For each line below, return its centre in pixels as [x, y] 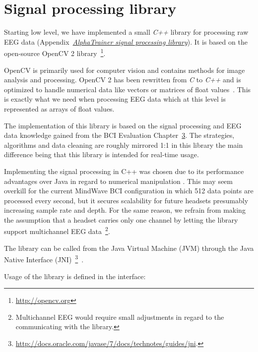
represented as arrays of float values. [59, 108]
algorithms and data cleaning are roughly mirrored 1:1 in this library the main [124, 145]
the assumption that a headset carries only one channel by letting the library [121, 219]
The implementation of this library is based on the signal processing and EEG [123, 125]
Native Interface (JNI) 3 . [44, 259]
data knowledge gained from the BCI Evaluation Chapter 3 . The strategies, [119, 135]
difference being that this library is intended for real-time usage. [101, 154]
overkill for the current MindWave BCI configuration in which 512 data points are [129, 191]
